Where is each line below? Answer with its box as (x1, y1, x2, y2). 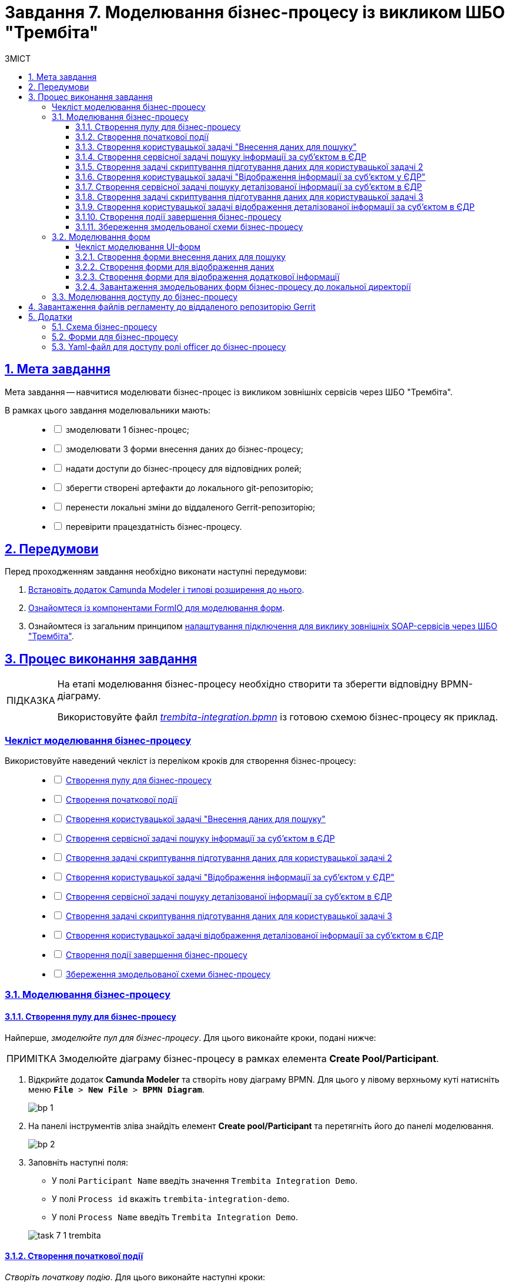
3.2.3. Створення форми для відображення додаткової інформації (75, 271, 340, 282)
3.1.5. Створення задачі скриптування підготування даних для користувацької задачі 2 (75, 161, 423, 172)
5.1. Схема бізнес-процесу (52, 321, 158, 332)
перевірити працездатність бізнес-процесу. (65, 521, 242, 532)
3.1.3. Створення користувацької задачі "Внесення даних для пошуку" (75, 141, 357, 152)
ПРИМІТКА (6, 1052, 57, 1064)
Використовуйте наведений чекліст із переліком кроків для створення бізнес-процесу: (5, 756, 356, 766)
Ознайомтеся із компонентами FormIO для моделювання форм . (28, 603, 285, 613)
